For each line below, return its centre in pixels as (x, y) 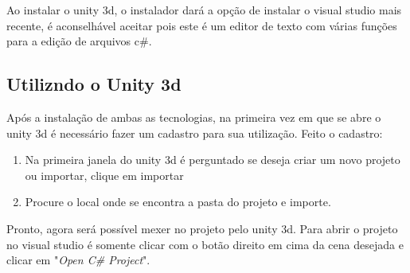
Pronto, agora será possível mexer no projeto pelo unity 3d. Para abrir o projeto (202, 228)
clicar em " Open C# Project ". (78, 260)
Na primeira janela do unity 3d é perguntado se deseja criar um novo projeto (213, 160)
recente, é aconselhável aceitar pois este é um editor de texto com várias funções (202, 25)
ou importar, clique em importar (104, 175)
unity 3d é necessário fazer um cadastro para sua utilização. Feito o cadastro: (195, 133)
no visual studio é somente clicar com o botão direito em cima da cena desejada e (205, 244)
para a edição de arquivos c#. (79, 41)
